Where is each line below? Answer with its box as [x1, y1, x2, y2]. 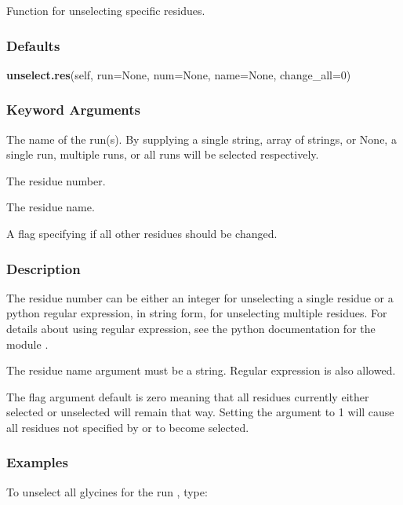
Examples [6, 452, 68, 472]
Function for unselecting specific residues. [6, 2, 205, 18]
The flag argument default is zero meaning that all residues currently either [6, 388, 369, 404]
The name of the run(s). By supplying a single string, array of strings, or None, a [6, 130, 397, 147]
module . [6, 335, 49, 352]
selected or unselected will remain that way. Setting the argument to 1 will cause [6, 404, 394, 420]
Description [6, 258, 81, 278]
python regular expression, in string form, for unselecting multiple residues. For [6, 305, 387, 321]
